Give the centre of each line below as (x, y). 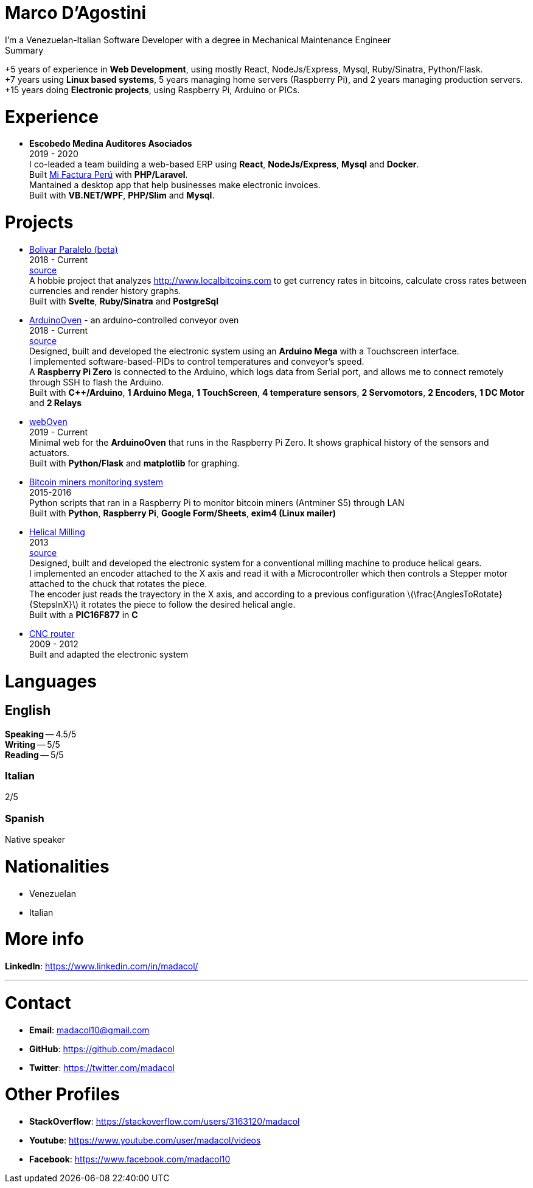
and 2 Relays (56, 402)
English (28, 711)
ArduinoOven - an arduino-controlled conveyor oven (134, 320)
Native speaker (35, 840)
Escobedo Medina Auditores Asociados (111, 144)
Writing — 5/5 (33, 744)
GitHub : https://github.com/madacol (102, 1049)
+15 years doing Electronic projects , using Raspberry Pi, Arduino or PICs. (152, 90)
